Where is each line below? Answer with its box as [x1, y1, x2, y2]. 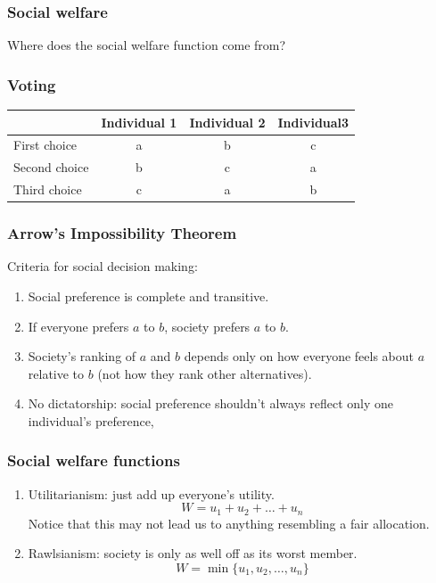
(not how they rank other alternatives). [97, 364, 312, 382]
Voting [7, 73, 56, 95]
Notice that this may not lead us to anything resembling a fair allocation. [28, 513, 430, 532]
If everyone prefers [28, 316, 129, 335]
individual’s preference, [28, 411, 154, 430]
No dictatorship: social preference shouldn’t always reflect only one [28, 394, 393, 413]
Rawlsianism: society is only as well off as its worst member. [28, 544, 358, 562]
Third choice [13, 180, 82, 199]
